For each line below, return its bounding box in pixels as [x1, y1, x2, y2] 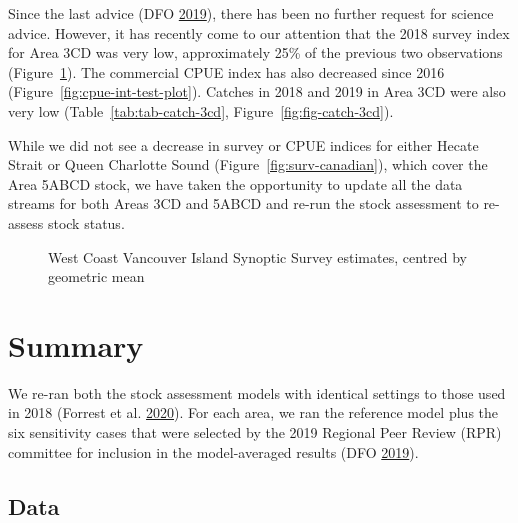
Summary [8, 324, 144, 365]
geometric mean [48, 266, 145, 287]
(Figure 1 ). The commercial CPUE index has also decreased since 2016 [8, 61, 445, 82]
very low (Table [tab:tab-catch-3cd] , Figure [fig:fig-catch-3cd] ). [8, 100, 394, 121]
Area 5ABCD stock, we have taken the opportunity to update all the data [8, 173, 463, 194]
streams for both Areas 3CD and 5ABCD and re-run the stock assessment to [8, 193, 479, 214]
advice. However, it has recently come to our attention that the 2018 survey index [8, 22, 510, 43]
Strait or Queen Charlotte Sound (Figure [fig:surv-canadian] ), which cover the [8, 154, 488, 175]
